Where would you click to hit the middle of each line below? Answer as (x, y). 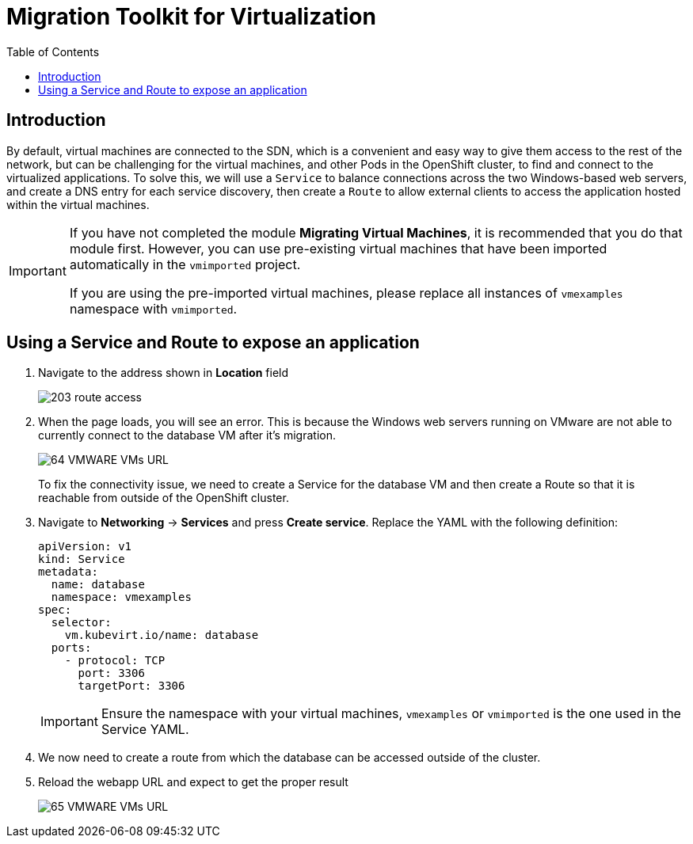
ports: (71, 648)
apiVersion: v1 (85, 547)
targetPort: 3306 (131, 686)
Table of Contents (53, 51)
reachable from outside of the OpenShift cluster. (164, 498)
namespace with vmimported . (153, 308)
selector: (81, 623)
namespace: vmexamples (121, 597)
